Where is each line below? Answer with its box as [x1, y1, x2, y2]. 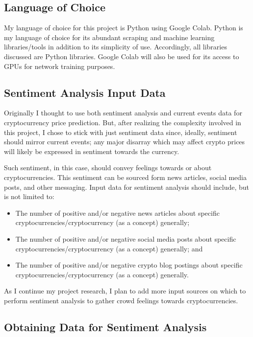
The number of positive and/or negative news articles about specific [15, 207, 220, 218]
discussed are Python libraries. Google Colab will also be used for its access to [4, 51, 239, 61]
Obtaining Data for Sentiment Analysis [4, 319, 207, 334]
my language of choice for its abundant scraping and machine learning [4, 32, 215, 42]
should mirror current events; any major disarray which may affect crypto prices [4, 136, 245, 147]
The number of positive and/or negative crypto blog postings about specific [15, 260, 243, 270]
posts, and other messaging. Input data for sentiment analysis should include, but [4, 181, 250, 192]
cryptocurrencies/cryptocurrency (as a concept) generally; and [15, 243, 203, 253]
